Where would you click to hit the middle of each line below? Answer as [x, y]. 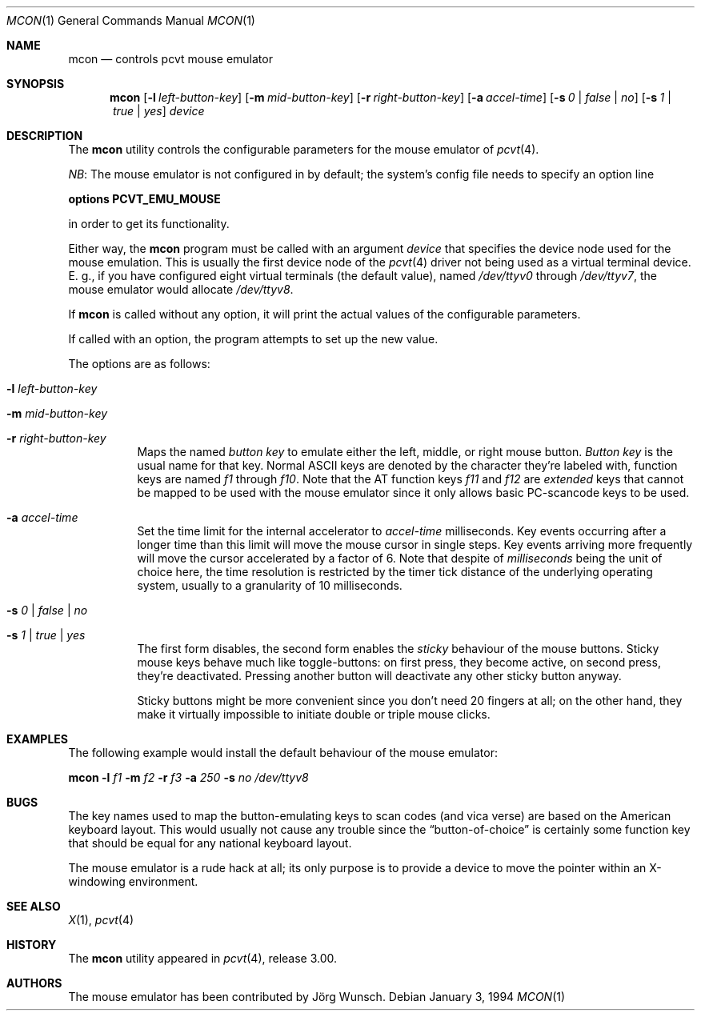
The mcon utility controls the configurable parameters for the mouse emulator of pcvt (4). [304, 149]
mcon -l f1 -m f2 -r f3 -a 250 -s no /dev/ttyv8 [188, 777]
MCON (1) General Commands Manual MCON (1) [131, 20]
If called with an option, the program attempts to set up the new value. [253, 339]
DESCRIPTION [45, 136]
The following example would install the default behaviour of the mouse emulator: [283, 753]
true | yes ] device [158, 111]
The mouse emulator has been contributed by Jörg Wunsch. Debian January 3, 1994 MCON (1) [317, 997]
